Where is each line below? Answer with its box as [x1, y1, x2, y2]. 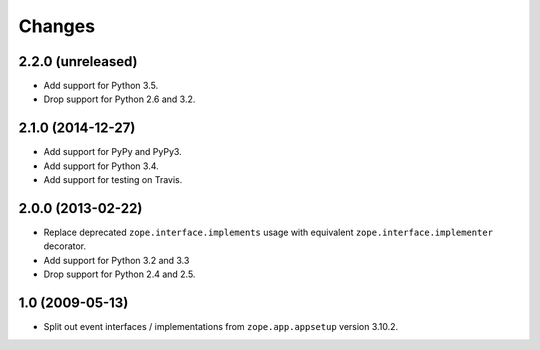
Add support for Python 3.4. [43, 160, 159, 172]
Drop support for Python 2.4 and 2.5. [43, 268, 196, 280]
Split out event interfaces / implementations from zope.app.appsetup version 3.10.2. [43, 321, 399, 333]
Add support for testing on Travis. [43, 174, 183, 186]
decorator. [43, 240, 87, 252]
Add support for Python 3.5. [43, 80, 159, 92]
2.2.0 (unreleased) [18, 53, 139, 70]
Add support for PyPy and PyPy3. [43, 146, 182, 158]
